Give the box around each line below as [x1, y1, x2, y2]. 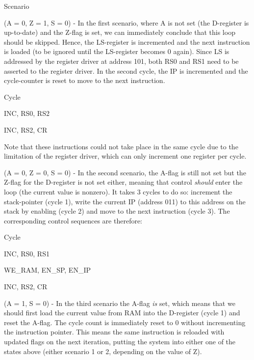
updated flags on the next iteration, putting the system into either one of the [4, 336, 236, 347]
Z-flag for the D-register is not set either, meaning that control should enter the [4, 177, 243, 187]
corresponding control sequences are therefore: [4, 215, 143, 225]
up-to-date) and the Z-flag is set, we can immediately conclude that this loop [4, 27, 235, 37]
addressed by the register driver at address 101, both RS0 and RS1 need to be [4, 55, 239, 66]
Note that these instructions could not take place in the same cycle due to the [4, 141, 238, 151]
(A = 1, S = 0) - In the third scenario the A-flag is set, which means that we [4, 298, 235, 308]
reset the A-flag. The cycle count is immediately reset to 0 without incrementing [4, 317, 246, 327]
